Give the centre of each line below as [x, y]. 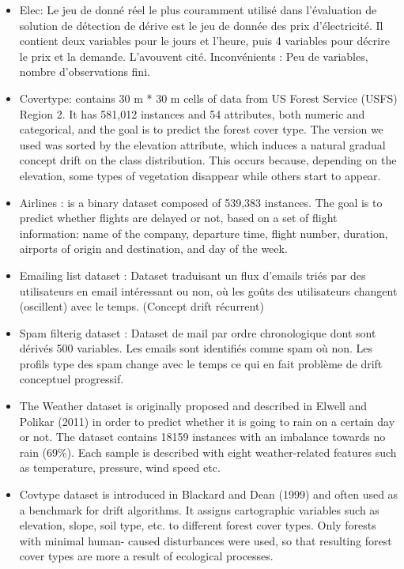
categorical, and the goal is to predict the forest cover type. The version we [201, 129]
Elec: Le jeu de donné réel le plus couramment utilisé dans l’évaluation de [198, 9]
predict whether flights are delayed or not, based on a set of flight [178, 218]
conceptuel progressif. [72, 379]
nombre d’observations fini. [85, 72]
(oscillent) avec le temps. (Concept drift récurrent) [142, 306]
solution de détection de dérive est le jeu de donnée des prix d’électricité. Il [201, 25]
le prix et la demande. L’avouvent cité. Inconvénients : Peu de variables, [194, 56]
